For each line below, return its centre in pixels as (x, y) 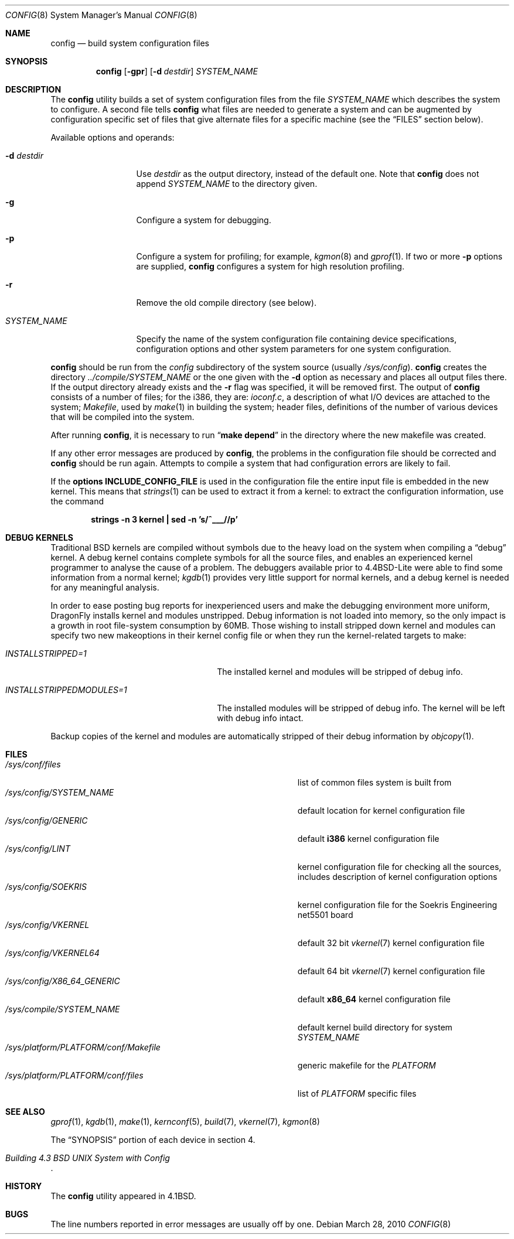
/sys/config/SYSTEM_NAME (60, 792)
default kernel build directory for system (375, 1027)
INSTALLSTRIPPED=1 (46, 653)
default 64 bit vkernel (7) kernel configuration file (391, 971)
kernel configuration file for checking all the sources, (399, 867)
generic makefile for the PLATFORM (367, 1065)
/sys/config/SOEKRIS (46, 887)
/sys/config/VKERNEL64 (52, 953)
